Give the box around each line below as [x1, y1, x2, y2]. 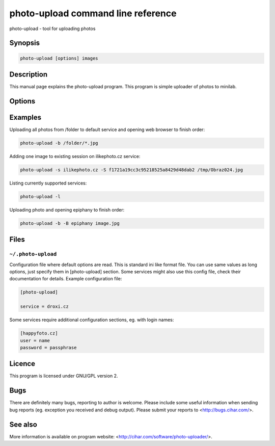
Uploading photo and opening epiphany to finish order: [9, 206, 125, 213]
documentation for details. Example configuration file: [9, 276, 122, 282]
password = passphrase [20, 345, 77, 350]
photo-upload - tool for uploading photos [9, 25, 96, 32]
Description [9, 70, 48, 78]
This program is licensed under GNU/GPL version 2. [9, 373, 118, 379]
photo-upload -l [20, 194, 61, 199]
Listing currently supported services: [9, 180, 87, 186]
